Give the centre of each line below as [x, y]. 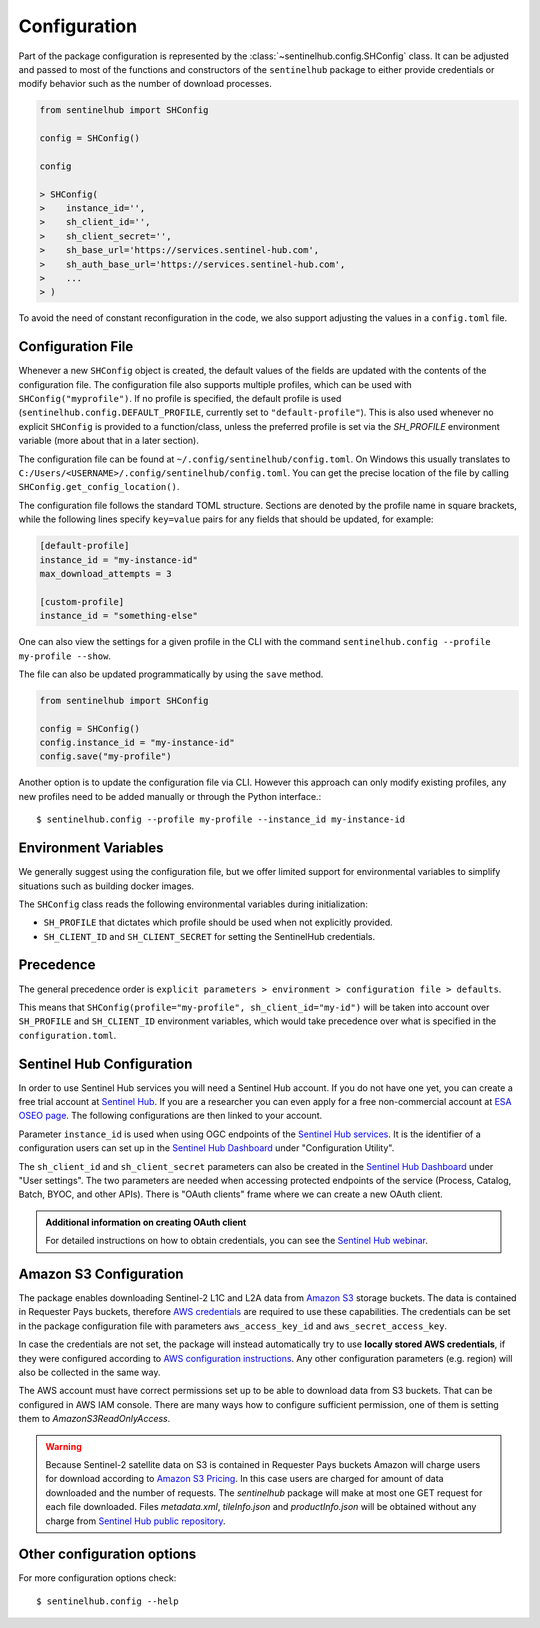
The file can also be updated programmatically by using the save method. [171, 674]
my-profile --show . [65, 656]
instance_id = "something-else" [119, 616]
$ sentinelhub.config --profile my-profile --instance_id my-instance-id [221, 819]
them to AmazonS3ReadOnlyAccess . [94, 1419]
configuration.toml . [67, 1035]
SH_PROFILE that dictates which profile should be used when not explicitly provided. [218, 922]
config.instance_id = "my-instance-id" [137, 743]
